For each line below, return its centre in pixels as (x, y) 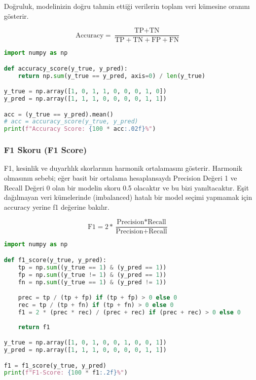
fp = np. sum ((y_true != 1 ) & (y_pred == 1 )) (92, 275)
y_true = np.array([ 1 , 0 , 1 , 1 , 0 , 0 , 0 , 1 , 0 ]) (85, 92)
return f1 (34, 327)
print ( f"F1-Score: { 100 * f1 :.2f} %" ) (66, 373)
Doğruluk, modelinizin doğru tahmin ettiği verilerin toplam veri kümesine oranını (127, 6)
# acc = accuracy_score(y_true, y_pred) (71, 122)
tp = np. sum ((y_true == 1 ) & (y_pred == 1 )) (92, 267)
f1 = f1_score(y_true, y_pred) (55, 365)
